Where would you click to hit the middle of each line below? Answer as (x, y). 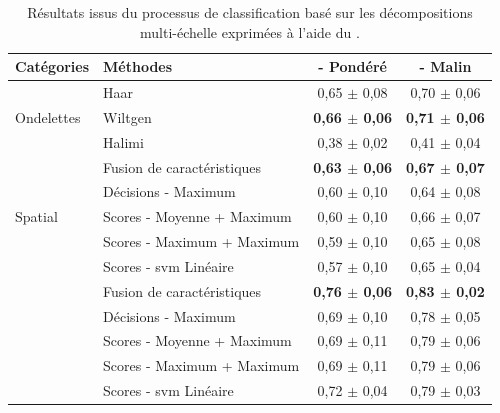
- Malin (445, 66)
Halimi (123, 141)
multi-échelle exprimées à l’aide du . (250, 31)
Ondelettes (48, 116)
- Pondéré (352, 66)
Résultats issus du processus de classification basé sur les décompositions (250, 12)
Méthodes (138, 66)
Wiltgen (127, 116)
